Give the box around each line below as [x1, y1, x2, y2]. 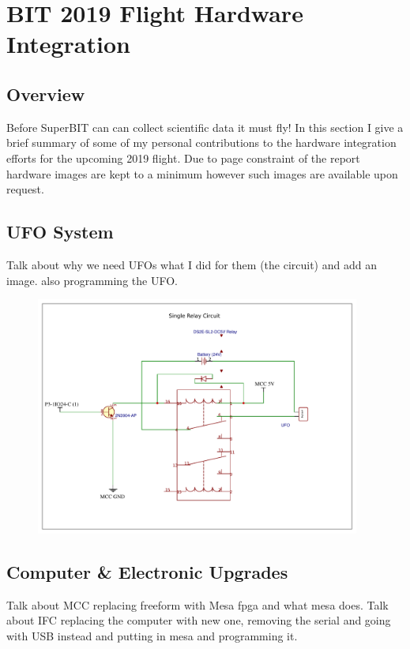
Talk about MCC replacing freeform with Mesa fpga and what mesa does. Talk [6, 596, 389, 613]
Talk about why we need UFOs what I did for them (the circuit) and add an [6, 256, 377, 272]
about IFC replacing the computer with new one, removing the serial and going [6, 612, 391, 628]
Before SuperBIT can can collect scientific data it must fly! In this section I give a [6, 118, 404, 135]
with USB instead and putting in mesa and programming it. [6, 627, 298, 643]
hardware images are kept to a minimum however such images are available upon [6, 165, 398, 182]
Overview [6, 81, 85, 106]
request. [6, 181, 44, 197]
